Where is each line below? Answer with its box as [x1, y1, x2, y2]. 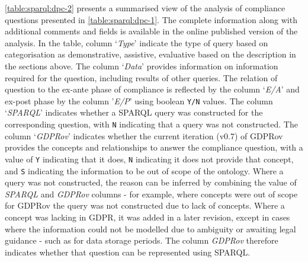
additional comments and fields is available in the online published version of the [5, 25, 298, 37]
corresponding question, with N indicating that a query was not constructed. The [5, 118, 298, 130]
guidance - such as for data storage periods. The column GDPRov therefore [5, 234, 278, 247]
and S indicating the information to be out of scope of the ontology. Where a [5, 164, 284, 177]
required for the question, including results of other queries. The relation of [5, 71, 278, 84]
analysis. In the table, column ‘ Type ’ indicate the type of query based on [5, 36, 268, 49]
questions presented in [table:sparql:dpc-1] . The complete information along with [5, 13, 297, 25]
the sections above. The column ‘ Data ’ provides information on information [5, 59, 278, 72]
